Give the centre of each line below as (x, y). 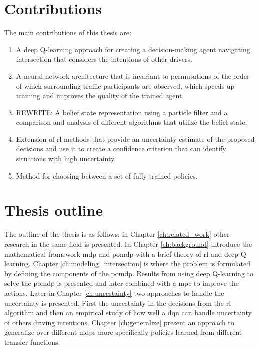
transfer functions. (32, 342)
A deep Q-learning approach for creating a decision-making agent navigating (133, 49)
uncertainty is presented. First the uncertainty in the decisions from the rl (118, 303)
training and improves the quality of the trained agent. (100, 96)
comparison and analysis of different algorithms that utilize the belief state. (132, 122)
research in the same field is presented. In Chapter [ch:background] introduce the (128, 243)
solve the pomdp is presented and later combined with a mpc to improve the (121, 283)
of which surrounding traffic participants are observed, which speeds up (125, 85)
